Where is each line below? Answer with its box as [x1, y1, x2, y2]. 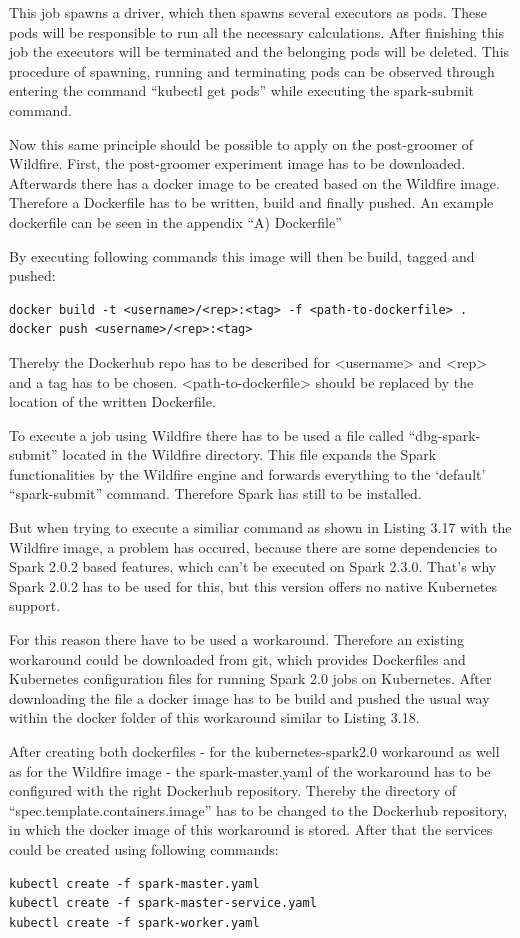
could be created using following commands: [9, 838, 279, 859]
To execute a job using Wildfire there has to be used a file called [9, 424, 405, 445]
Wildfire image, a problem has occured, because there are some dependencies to [9, 536, 498, 557]
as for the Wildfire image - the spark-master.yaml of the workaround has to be [9, 760, 491, 781]
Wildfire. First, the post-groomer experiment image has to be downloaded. [9, 153, 466, 174]
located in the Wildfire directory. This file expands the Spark [62, 444, 437, 465]
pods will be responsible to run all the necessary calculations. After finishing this [9, 21, 505, 42]
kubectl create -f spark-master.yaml [9, 876, 260, 891]
